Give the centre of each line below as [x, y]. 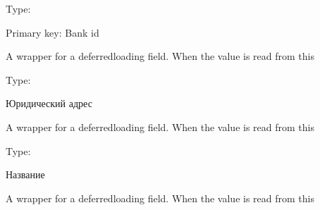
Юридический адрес [49, 103]
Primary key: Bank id [53, 32]
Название [25, 174]
